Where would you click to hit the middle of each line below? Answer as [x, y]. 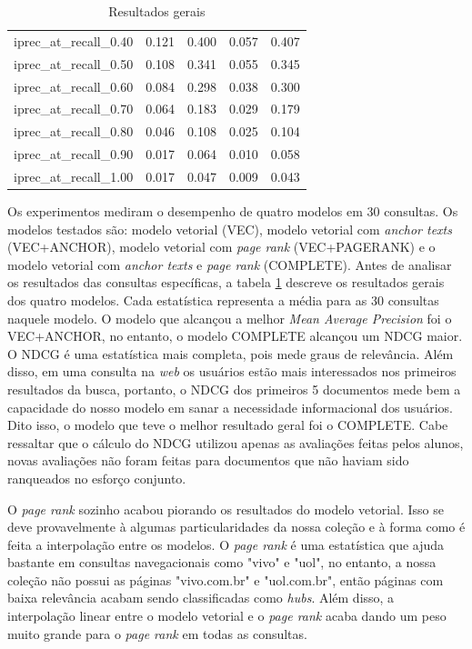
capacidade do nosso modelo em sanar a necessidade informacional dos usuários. [230, 407]
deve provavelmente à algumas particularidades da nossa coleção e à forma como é [236, 527]
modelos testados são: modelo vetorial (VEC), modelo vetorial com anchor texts [230, 229]
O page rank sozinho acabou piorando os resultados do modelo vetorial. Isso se [226, 509]
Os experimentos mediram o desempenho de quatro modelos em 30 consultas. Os [233, 211]
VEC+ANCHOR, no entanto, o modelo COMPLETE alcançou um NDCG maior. [235, 336]
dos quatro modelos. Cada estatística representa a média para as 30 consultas [223, 300]
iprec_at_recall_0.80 [74, 131]
